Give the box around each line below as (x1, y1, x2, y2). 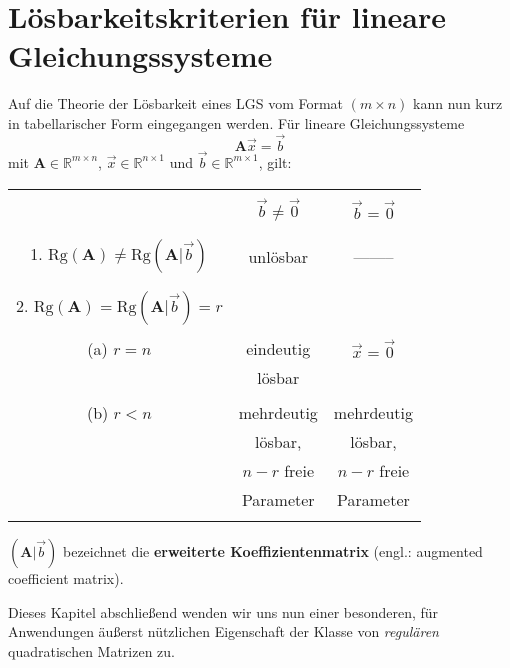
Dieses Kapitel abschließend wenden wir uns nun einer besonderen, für (8, 601, 439, 622)
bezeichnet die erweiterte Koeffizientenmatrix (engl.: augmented (62, 541, 483, 562)
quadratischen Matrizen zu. (8, 640, 176, 661)
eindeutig (246, 337, 311, 361)
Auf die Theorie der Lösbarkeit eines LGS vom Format (8, 93, 344, 114)
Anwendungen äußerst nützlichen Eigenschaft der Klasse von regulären (8, 621, 439, 642)
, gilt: (258, 151, 292, 172)
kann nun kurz (413, 93, 503, 114)
